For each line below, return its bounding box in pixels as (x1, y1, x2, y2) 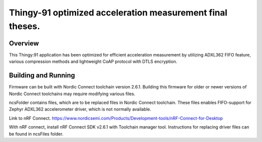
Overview (9, 39, 39, 47)
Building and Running (9, 71, 75, 80)
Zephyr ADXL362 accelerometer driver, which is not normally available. (9, 106, 151, 112)
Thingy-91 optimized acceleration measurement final (9, 7, 228, 18)
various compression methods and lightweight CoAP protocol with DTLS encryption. (9, 58, 177, 65)
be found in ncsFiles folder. (9, 131, 64, 137)
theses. (9, 21, 40, 31)
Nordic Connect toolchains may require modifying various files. (9, 91, 135, 97)
